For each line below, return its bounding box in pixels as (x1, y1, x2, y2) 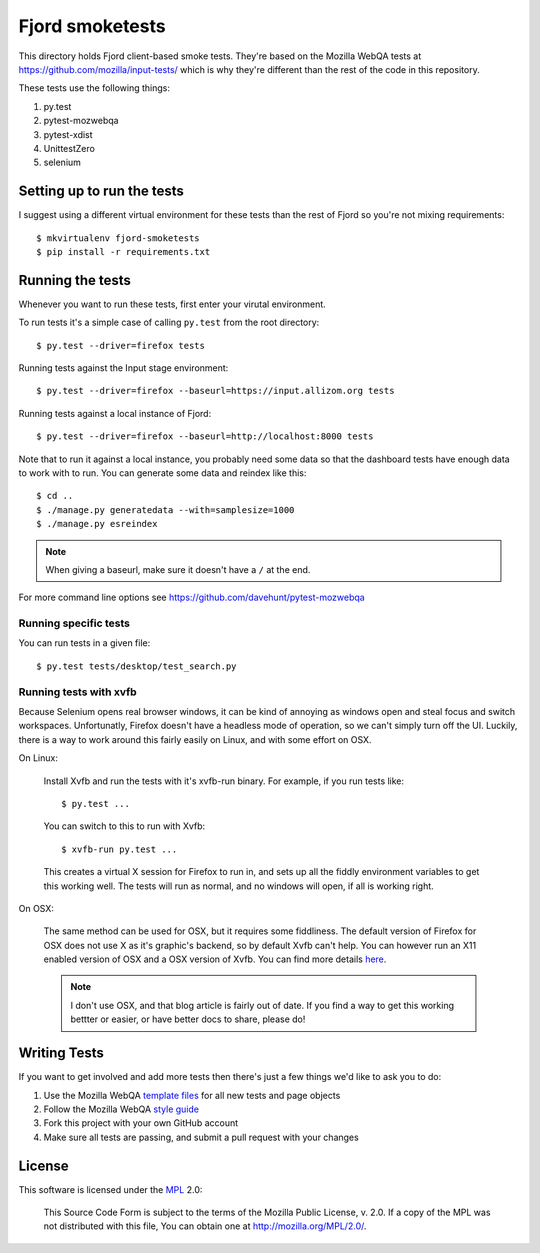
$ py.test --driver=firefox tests (36, 340, 205, 351)
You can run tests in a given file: (18, 637, 151, 649)
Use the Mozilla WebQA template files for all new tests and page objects (43, 1089, 341, 1101)
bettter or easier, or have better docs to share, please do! (70, 1013, 306, 1025)
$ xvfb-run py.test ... (61, 843, 178, 855)
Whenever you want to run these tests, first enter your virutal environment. (18, 298, 327, 310)
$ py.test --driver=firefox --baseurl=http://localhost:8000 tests (36, 431, 374, 442)
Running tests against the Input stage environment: (18, 362, 229, 374)
